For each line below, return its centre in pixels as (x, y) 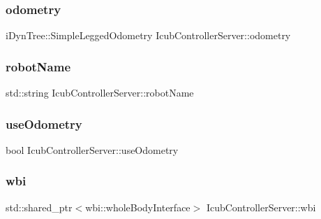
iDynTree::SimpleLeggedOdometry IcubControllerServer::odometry (148, 35)
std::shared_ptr (39, 207)
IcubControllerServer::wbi (261, 207)
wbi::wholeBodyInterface (138, 207)
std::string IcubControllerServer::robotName (100, 93)
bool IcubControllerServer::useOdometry (92, 149)
